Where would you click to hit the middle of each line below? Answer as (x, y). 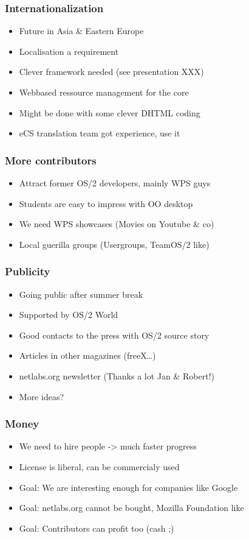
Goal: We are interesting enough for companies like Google (128, 487)
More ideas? (42, 396)
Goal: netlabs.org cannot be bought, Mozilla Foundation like (131, 508)
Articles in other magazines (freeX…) (87, 355)
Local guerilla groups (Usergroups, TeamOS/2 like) (114, 244)
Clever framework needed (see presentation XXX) (111, 72)
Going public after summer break (81, 294)
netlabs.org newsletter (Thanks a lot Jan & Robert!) (117, 375)
